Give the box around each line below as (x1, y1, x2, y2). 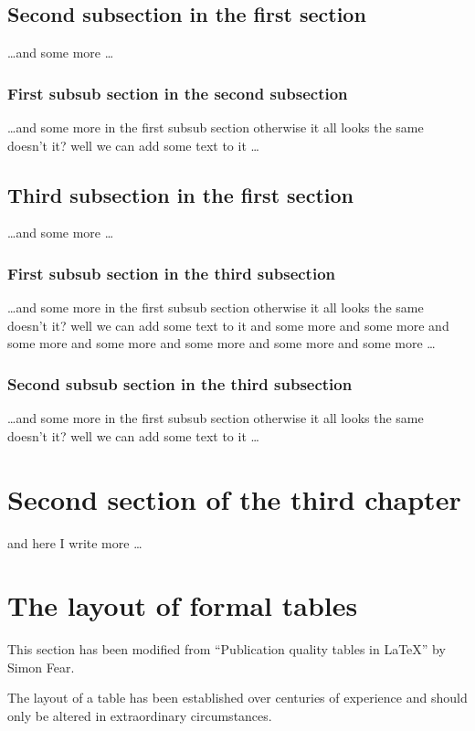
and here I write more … (7, 533, 142, 552)
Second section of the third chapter (7, 480, 461, 517)
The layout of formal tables (7, 587, 358, 624)
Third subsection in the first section (7, 180, 354, 208)
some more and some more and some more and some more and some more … (7, 334, 436, 353)
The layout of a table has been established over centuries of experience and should (7, 688, 468, 707)
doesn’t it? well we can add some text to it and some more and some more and (7, 315, 449, 334)
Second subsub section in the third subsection (7, 372, 353, 395)
